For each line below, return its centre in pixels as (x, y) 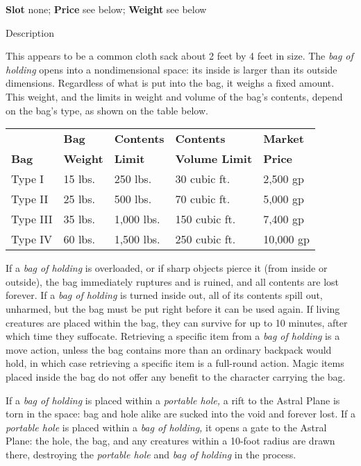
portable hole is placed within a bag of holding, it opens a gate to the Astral (166, 427)
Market (284, 139)
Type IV (32, 239)
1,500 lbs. (137, 239)
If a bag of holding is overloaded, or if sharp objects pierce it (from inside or (167, 268)
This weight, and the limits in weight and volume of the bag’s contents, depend (174, 96)
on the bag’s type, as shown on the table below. (107, 110)
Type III (32, 219)
